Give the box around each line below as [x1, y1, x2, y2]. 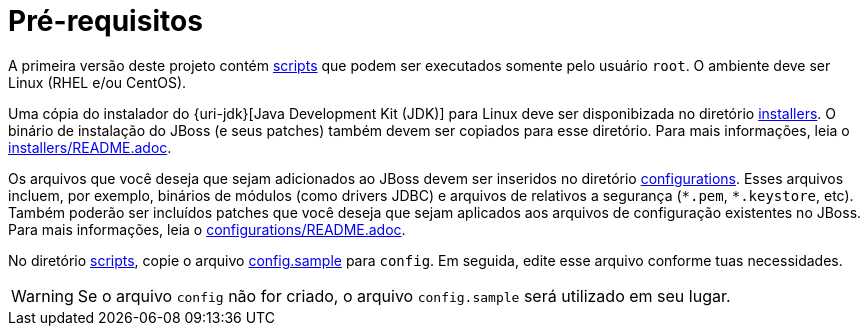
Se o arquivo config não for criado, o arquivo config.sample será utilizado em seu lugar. [77, 285, 731, 306]
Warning [11, 285, 74, 306]
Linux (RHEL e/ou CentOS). [8, 73, 187, 91]
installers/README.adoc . [8, 138, 172, 156]
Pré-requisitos [8, 4, 203, 38]
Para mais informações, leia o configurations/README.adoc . [8, 220, 406, 238]
